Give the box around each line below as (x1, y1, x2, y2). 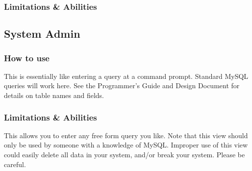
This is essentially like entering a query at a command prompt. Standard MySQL (4, 71, 249, 81)
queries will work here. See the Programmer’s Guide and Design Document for (4, 80, 240, 91)
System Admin (4, 26, 80, 41)
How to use (4, 51, 50, 64)
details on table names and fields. (4, 90, 104, 100)
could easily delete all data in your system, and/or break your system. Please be (4, 149, 245, 160)
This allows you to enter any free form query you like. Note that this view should (4, 130, 248, 140)
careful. (4, 159, 26, 169)
